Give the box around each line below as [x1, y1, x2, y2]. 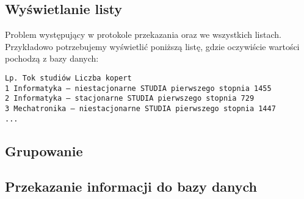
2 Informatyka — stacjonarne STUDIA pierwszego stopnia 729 [5, 94, 255, 103]
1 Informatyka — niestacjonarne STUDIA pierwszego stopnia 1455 [5, 84, 272, 93]
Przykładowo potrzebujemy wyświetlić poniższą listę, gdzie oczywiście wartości [5, 40, 300, 52]
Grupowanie [5, 141, 83, 160]
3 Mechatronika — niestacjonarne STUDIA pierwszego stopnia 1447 [5, 104, 276, 113]
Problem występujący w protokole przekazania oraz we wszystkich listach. [5, 28, 281, 41]
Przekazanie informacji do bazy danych [5, 177, 258, 196]
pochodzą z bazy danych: [5, 52, 99, 65]
